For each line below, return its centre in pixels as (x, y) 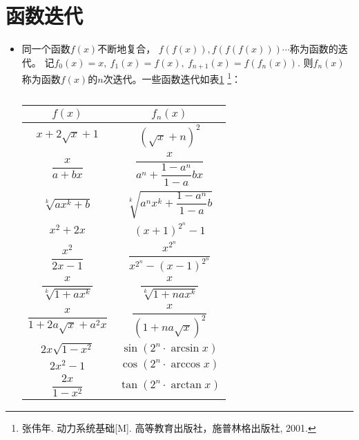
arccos (186, 364)
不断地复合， (127, 49)
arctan (186, 385)
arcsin (185, 348)
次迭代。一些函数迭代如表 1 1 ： (172, 78)
